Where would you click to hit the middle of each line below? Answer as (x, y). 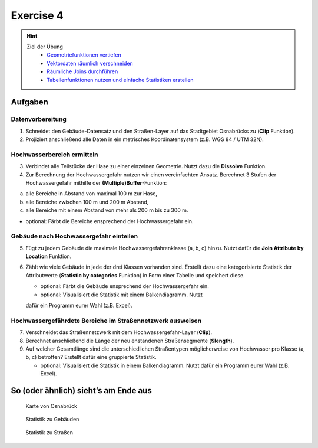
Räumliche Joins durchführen (82, 71)
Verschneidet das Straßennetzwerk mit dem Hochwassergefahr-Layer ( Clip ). (119, 332)
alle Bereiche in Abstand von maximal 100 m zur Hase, (91, 194)
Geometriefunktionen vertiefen (84, 55)
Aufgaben (29, 102)
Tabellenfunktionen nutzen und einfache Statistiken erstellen (120, 80)
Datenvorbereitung (39, 119)
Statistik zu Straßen (49, 433)
